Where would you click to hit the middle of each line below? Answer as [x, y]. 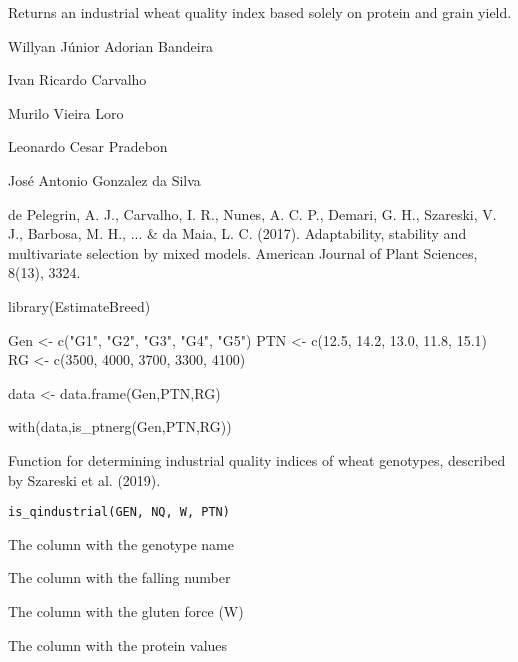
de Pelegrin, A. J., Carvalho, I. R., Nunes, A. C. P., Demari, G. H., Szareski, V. [252, 213]
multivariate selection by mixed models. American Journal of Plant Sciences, [243, 252]
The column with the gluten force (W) [126, 610]
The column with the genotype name [121, 543]
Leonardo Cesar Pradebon [88, 146]
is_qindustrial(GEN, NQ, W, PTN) [119, 512]
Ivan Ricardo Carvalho [77, 79]
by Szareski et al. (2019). [84, 479]
